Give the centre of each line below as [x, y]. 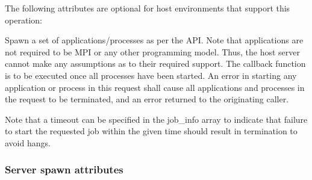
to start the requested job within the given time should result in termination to [151, 131]
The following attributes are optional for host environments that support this [148, 8]
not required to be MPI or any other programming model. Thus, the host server [152, 51]
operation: [23, 20]
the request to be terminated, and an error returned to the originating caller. [147, 99]
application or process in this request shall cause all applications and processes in [155, 87]
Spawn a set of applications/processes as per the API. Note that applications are [154, 40]
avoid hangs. [28, 142]
